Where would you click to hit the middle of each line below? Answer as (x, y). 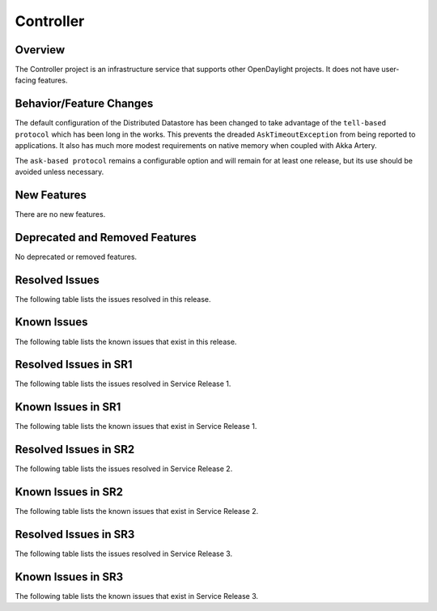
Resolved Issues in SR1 (74, 365)
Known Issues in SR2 (69, 492)
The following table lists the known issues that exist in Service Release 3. (137, 596)
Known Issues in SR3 (69, 577)
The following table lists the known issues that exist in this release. (126, 342)
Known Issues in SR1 (68, 407)
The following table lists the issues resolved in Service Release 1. (123, 384)
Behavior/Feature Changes (84, 104)
